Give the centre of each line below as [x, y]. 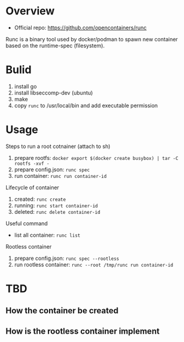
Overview [30, 11]
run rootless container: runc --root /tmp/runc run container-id [94, 264]
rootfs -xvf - [32, 164]
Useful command [27, 223]
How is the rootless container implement [82, 331]
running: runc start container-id [56, 205]
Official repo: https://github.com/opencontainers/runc [80, 28]
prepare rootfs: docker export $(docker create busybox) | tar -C [96, 158]
